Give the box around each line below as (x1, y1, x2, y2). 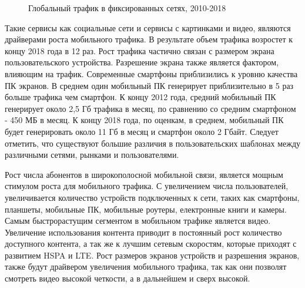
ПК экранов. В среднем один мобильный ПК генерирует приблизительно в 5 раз (5, 79, 294, 91)
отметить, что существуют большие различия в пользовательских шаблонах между (5, 137, 301, 149)
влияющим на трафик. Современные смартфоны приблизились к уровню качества (5, 67, 298, 80)
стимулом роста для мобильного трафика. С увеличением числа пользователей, (5, 180, 289, 192)
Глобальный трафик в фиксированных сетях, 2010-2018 (28, 2, 226, 14)
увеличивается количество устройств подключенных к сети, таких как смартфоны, (5, 191, 300, 203)
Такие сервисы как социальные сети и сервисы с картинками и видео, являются (5, 21, 291, 34)
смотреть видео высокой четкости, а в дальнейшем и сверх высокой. (5, 272, 250, 284)
